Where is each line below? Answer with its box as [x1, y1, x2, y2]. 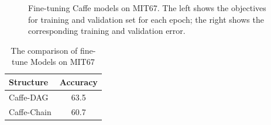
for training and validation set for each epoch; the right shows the [28, 13, 264, 25]
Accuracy [59, 75, 98, 88]
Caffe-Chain [9, 105, 52, 117]
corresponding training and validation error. [28, 25, 186, 37]
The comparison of [11, 44, 78, 56]
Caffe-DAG [9, 91, 49, 103]
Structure [9, 75, 49, 88]
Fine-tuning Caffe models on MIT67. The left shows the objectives [28, 2, 266, 13]
